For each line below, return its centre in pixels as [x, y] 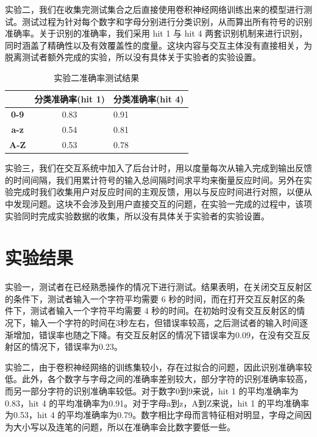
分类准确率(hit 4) [148, 98]
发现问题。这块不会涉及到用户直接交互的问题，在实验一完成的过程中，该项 [162, 203]
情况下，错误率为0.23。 [76, 346]
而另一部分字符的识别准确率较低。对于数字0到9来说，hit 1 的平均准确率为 [152, 391]
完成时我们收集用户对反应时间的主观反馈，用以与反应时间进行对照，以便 [158, 192]
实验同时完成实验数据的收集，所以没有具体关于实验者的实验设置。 [137, 215]
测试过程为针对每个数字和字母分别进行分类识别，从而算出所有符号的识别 [167, 21]
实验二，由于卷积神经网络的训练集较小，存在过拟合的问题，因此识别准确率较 [158, 367]
